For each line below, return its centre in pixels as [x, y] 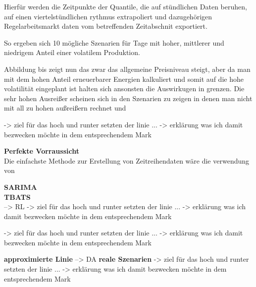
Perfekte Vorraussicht [42, 151]
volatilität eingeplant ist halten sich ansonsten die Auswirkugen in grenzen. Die [124, 88]
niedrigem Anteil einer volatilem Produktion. [72, 52]
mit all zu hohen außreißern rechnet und [65, 108]
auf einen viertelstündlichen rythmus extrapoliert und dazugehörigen [108, 16]
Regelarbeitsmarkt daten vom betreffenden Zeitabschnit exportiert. [106, 26]
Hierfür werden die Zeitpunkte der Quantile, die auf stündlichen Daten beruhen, [126, 6]
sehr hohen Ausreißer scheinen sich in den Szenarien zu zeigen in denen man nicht [128, 98]
